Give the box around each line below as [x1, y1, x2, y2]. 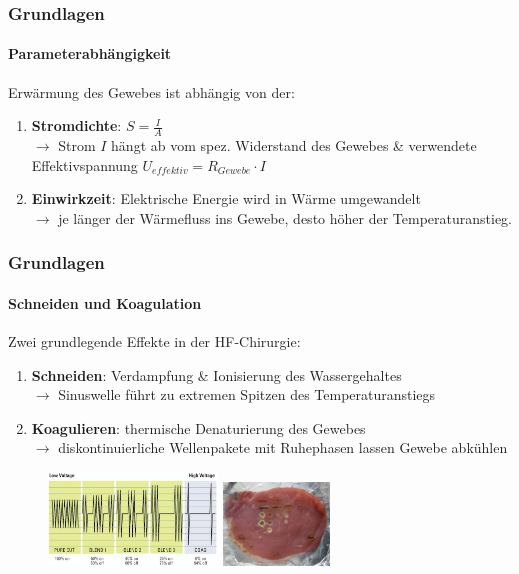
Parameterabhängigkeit [8, 43, 172, 64]
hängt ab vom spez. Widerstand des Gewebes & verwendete [111, 135, 477, 156]
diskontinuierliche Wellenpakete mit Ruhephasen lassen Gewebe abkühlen [58, 437, 508, 458]
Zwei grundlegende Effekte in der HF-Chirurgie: [8, 331, 301, 352]
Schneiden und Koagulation [8, 292, 202, 313]
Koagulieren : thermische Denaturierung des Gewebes [31, 417, 366, 438]
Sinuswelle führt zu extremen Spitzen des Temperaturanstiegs [58, 384, 436, 405]
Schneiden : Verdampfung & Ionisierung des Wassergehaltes [31, 364, 402, 385]
